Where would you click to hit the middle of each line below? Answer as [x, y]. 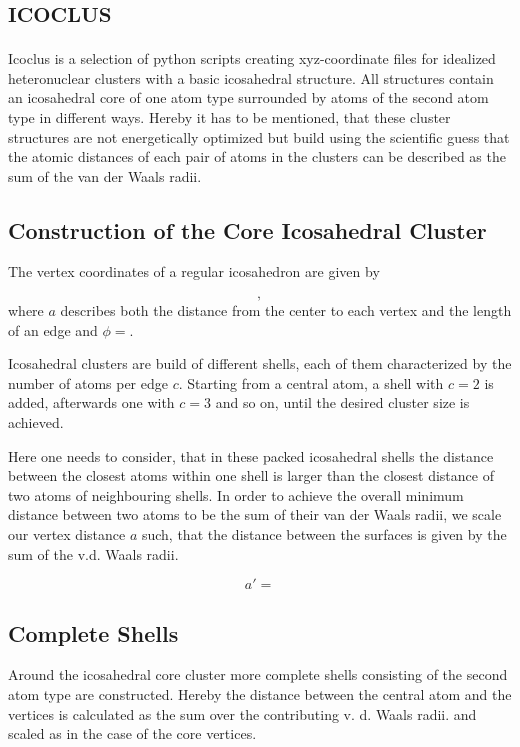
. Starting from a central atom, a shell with [311, 382]
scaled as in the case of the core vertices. [132, 733]
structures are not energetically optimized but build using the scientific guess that [259, 136]
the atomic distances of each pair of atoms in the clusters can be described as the [257, 156]
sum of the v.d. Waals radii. [93, 553]
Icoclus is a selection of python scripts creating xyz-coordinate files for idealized [252, 58]
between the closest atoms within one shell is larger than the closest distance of [251, 475]
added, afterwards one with [91, 402]
